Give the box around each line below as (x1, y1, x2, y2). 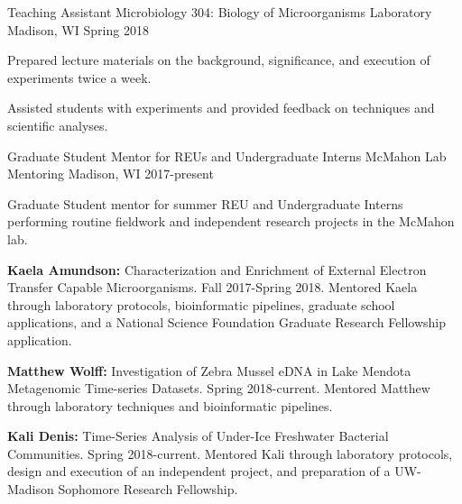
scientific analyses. (7, 115, 108, 134)
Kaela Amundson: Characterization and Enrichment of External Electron (7, 260, 427, 279)
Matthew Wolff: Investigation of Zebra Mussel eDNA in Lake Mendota (7, 361, 411, 380)
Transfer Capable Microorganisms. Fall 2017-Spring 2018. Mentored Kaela (7, 278, 418, 297)
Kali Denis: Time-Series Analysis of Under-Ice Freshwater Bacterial (7, 426, 389, 445)
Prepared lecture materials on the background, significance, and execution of (7, 50, 430, 69)
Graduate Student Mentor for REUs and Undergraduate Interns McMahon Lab (7, 146, 447, 165)
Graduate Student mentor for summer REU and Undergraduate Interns (7, 194, 403, 213)
